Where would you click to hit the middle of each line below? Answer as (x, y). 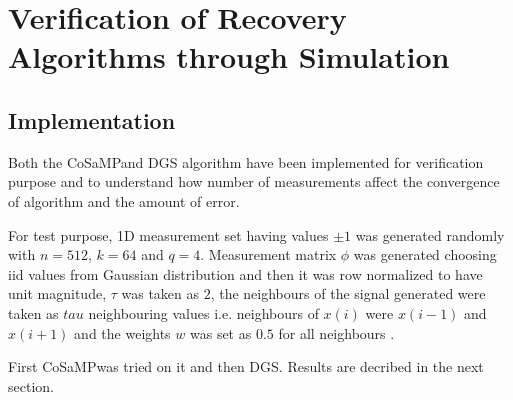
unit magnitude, (57, 293)
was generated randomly (430, 234)
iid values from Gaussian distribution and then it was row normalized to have (245, 273)
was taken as (160, 293)
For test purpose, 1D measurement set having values (168, 234)
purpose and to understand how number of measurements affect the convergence (254, 181)
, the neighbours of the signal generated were (348, 293)
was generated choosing (425, 254)
